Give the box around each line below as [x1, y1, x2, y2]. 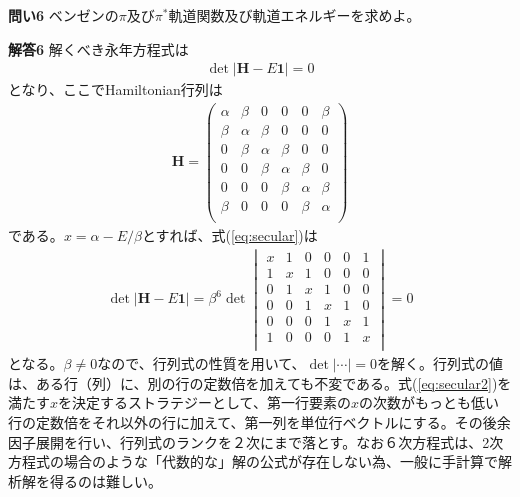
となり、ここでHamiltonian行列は [8, 79, 223, 100]
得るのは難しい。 [49, 470, 162, 491]
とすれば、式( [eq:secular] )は [141, 225, 318, 246]
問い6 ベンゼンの [8, 5, 119, 25]
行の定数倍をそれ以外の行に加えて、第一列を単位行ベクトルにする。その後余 [8, 411, 511, 432]
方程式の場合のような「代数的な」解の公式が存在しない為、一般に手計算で [8, 451, 498, 472]
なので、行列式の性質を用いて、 [97, 353, 306, 374]
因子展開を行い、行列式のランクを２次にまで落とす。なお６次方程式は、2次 [8, 431, 504, 452]
